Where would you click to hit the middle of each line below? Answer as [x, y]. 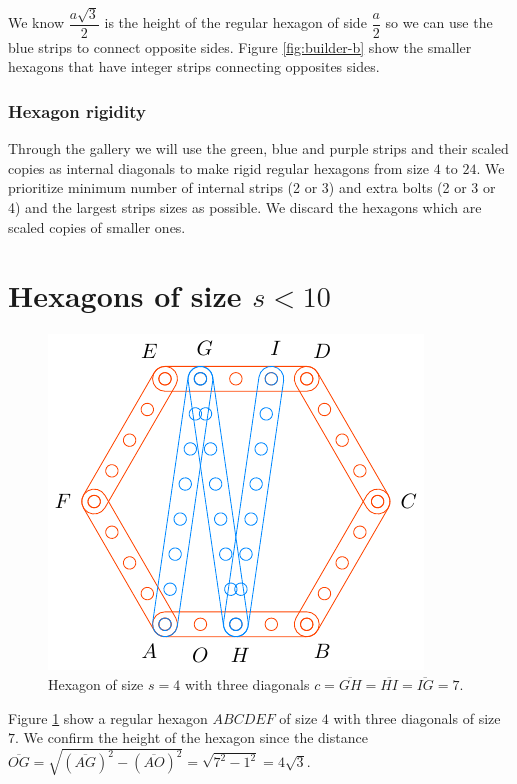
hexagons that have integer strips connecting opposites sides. [194, 66]
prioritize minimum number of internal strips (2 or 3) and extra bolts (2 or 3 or [252, 187]
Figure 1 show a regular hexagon [108, 717]
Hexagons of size [125, 295]
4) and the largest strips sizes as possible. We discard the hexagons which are [245, 207]
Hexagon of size [96, 683]
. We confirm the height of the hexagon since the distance [191, 737]
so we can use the [439, 22]
